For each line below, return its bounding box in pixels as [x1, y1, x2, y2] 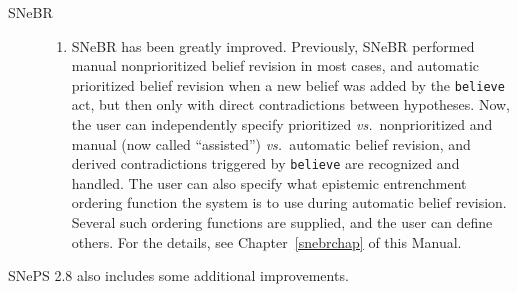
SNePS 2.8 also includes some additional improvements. [8, 265, 349, 286]
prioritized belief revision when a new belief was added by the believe [71, 74, 505, 95]
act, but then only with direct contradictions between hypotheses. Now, [71, 94, 510, 115]
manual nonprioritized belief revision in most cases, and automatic [71, 55, 480, 76]
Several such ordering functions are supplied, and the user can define [71, 212, 493, 233]
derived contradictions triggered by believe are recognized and [71, 153, 460, 174]
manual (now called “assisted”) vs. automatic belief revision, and [71, 133, 471, 154]
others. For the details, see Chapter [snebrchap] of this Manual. [71, 231, 462, 252]
